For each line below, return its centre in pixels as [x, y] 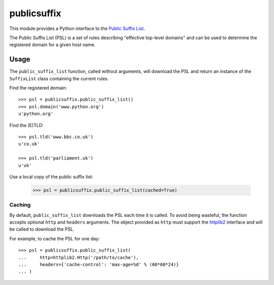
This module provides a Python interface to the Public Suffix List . [77, 28]
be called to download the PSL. [42, 229]
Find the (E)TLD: [27, 125]
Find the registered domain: [38, 88]
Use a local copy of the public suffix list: [51, 177]
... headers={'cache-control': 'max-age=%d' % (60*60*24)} [99, 264]
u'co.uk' [29, 144]
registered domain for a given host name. [53, 45]
